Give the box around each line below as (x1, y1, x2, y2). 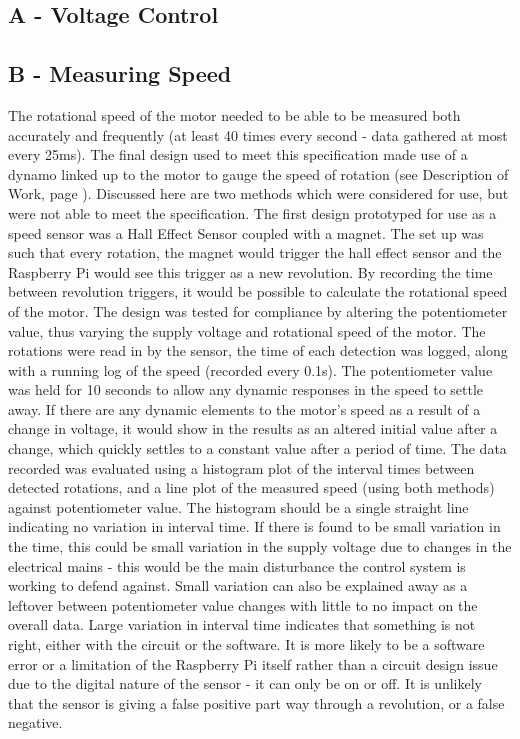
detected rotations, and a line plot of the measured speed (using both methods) (8, 477, 495, 498)
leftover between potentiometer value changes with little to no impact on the (8, 594, 478, 615)
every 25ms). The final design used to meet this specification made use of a (8, 144, 468, 165)
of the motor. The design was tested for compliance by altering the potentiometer (8, 300, 508, 321)
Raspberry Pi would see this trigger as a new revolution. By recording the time (8, 261, 493, 282)
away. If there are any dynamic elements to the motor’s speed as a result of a (8, 398, 481, 419)
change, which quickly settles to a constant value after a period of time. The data (8, 438, 507, 459)
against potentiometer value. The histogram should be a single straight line (8, 496, 469, 517)
